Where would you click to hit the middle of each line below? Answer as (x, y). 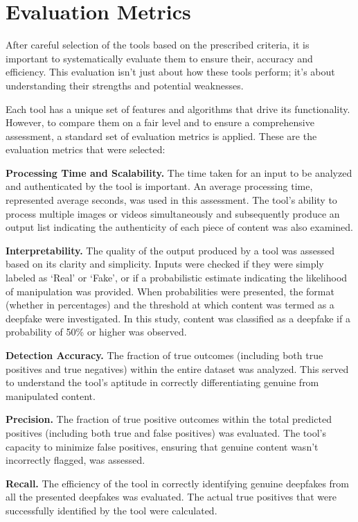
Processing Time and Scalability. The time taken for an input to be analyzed (179, 172)
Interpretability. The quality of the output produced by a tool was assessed (170, 250)
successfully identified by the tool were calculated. (111, 510)
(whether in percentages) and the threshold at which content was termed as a (170, 305)
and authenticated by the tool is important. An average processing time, (159, 186)
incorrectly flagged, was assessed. (75, 460)
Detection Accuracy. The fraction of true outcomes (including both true (164, 355)
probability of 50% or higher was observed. (96, 332)
